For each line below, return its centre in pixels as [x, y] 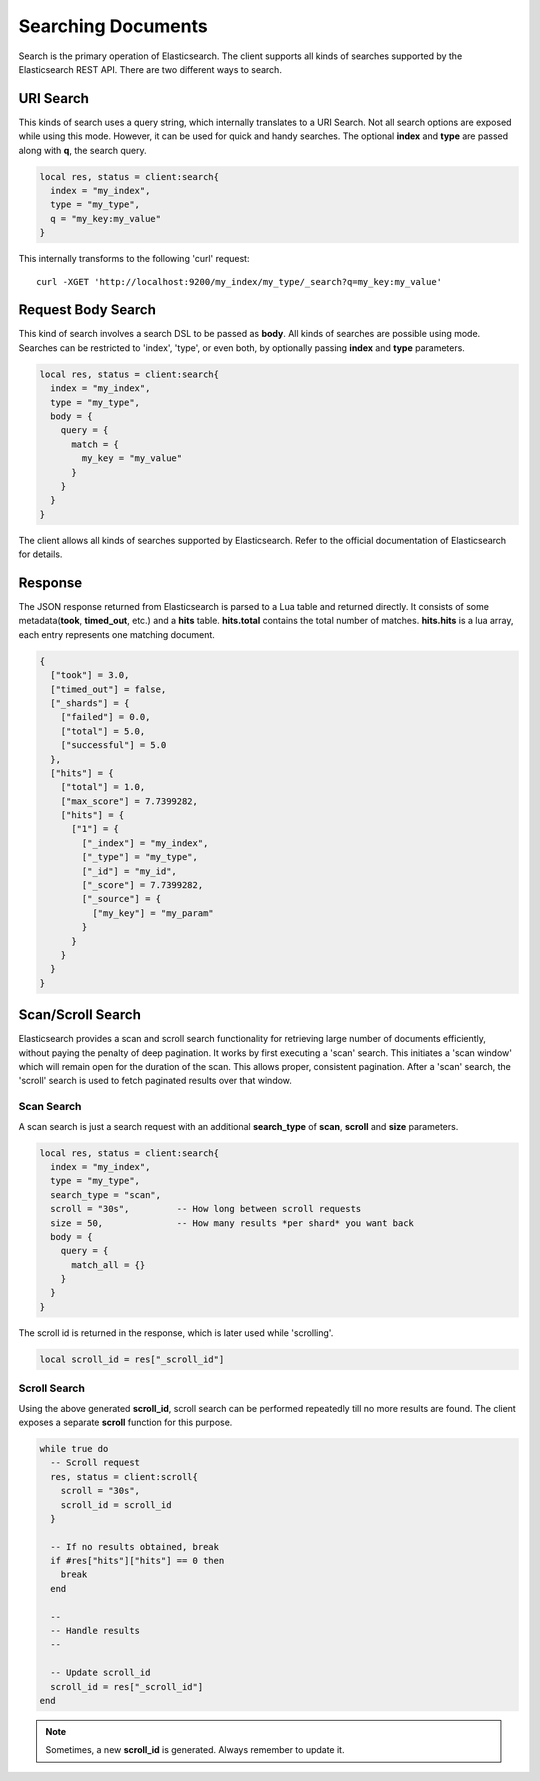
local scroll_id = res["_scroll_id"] [132, 1359]
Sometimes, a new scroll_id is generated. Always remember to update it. [195, 1750]
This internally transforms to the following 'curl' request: [134, 259]
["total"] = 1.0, [103, 787]
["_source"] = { [121, 899]
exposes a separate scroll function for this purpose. [125, 1422]
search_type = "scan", [106, 1194]
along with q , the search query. [82, 150]
